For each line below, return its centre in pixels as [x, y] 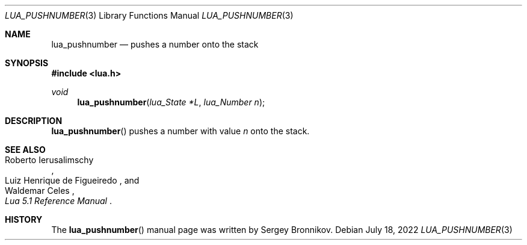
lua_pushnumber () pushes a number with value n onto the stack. [180, 131]
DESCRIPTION [34, 121]
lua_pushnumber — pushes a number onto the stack [155, 44]
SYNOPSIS [27, 63]
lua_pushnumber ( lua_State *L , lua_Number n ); [171, 102]
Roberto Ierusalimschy [49, 160]
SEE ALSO [25, 150]
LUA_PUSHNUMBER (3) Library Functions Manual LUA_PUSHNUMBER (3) [149, 15]
